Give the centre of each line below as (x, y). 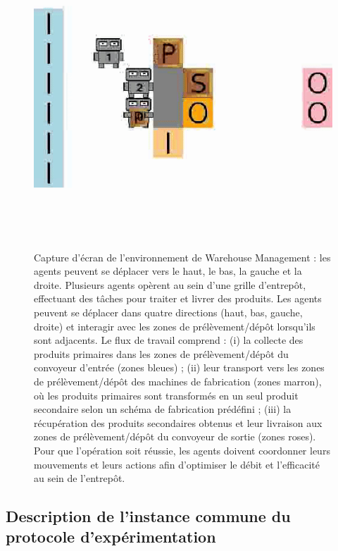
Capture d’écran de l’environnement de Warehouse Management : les (182, 257)
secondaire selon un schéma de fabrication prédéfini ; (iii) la (163, 409)
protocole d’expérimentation (111, 537)
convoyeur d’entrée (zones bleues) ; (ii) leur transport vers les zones (179, 367)
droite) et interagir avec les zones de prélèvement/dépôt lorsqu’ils (175, 326)
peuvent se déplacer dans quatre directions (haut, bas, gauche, (168, 312)
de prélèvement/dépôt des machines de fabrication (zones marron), (178, 381)
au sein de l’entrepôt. (80, 478)
